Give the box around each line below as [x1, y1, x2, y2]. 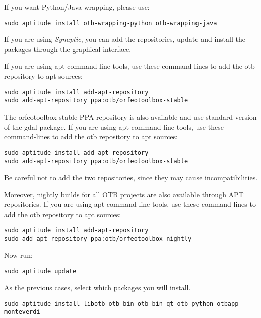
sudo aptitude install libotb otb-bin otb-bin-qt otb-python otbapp [4, 300, 239, 307]
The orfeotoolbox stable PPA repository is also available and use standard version [4, 111, 257, 122]
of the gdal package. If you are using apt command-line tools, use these [4, 121, 224, 132]
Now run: [4, 249, 33, 260]
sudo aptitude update [4, 268, 77, 275]
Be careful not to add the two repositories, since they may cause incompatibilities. [4, 172, 258, 183]
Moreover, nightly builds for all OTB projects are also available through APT [4, 189, 244, 199]
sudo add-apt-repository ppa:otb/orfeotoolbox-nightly [4, 235, 192, 243]
